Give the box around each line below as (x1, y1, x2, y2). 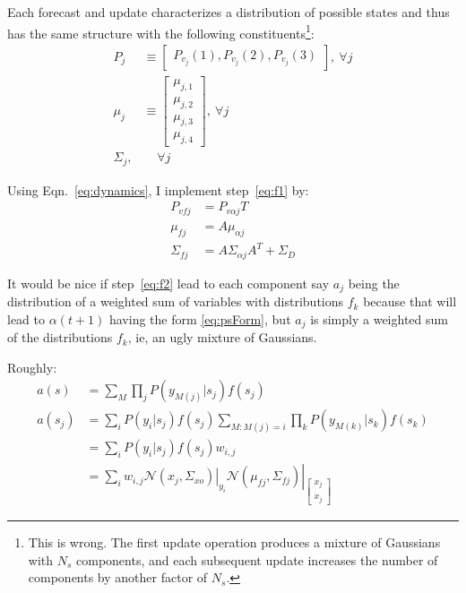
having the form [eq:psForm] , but (108, 309, 291, 328)
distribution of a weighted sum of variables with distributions (7, 292, 344, 311)
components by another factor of (28, 568, 208, 587)
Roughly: (7, 357, 57, 376)
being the (348, 273, 400, 292)
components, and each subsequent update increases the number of (76, 550, 438, 569)
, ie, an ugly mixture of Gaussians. (127, 328, 317, 347)
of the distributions (7, 328, 113, 347)
